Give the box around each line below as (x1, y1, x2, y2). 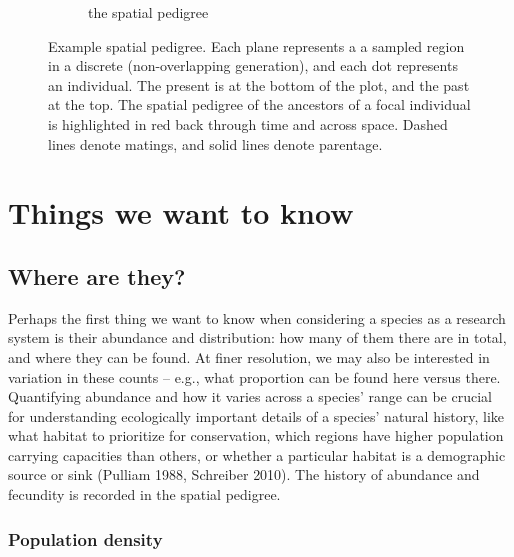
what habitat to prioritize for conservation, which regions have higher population (8, 425, 504, 446)
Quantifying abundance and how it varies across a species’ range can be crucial (8, 386, 492, 407)
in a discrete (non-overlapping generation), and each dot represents (48, 55, 458, 76)
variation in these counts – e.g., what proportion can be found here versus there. (8, 366, 501, 387)
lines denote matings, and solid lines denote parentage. (48, 133, 383, 154)
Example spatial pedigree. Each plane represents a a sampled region (48, 35, 465, 56)
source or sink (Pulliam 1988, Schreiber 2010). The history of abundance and (8, 464, 480, 485)
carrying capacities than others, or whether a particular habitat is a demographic (8, 444, 506, 465)
